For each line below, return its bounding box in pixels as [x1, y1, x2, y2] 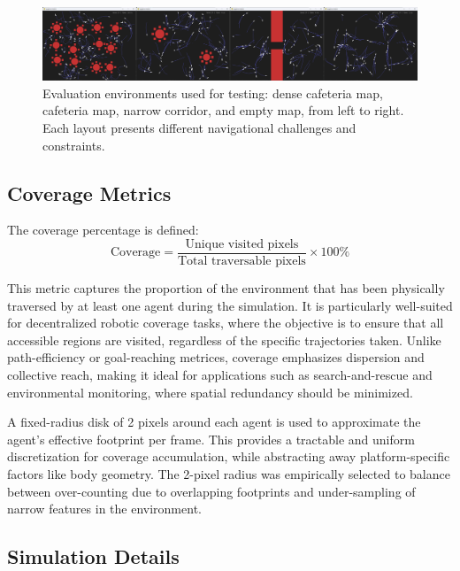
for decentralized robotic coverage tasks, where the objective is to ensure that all [7, 313, 444, 332]
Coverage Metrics [7, 179, 172, 206]
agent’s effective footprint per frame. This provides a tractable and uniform [7, 429, 415, 448]
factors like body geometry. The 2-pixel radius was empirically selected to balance [7, 464, 450, 482]
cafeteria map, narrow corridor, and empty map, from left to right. [42, 101, 404, 120]
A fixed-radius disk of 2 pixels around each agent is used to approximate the [7, 413, 421, 431]
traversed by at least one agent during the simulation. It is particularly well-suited [7, 296, 453, 314]
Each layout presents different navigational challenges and [42, 119, 356, 136]
